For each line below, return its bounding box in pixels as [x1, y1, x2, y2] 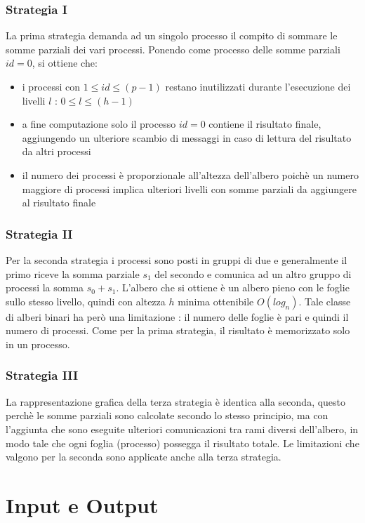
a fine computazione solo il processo [22, 117, 176, 131]
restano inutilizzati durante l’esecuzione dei [165, 79, 351, 93]
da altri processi [22, 144, 91, 159]
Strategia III [6, 366, 79, 384]
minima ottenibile [178, 293, 254, 308]
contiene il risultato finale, [208, 117, 321, 131]
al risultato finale [22, 195, 96, 210]
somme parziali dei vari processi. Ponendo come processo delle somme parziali [6, 41, 340, 56]
